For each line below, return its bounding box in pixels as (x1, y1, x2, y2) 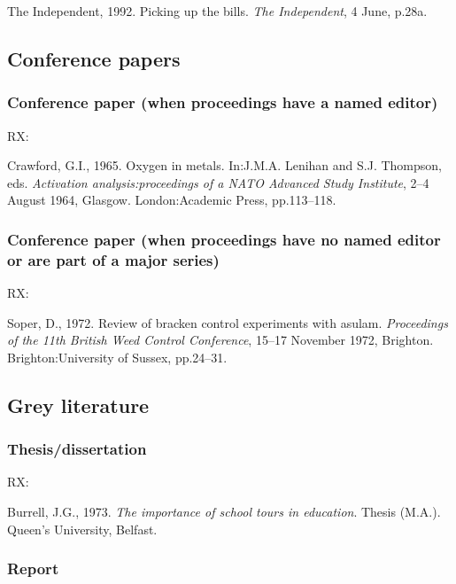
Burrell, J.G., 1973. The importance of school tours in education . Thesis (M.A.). (7, 502, 441, 521)
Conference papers (7, 44, 181, 72)
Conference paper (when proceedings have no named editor (7, 228, 441, 250)
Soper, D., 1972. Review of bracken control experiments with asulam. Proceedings (7, 313, 448, 331)
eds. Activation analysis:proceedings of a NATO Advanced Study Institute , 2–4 (7, 173, 429, 191)
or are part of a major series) (7, 248, 220, 270)
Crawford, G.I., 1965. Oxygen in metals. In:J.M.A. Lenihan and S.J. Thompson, (7, 156, 442, 175)
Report (7, 557, 59, 580)
